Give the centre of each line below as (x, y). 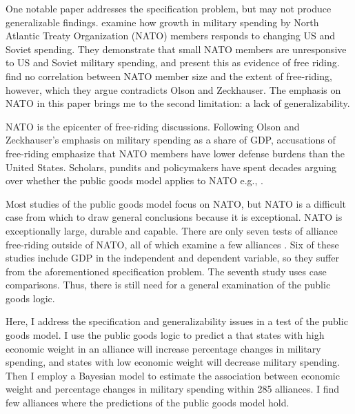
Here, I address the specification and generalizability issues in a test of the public (177, 321)
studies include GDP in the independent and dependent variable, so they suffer (172, 258)
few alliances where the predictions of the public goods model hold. (148, 403)
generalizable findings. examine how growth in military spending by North (162, 22)
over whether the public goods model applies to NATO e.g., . (134, 180)
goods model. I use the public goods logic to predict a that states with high (165, 335)
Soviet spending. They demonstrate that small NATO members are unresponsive (176, 49)
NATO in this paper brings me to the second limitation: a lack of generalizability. (178, 103)
